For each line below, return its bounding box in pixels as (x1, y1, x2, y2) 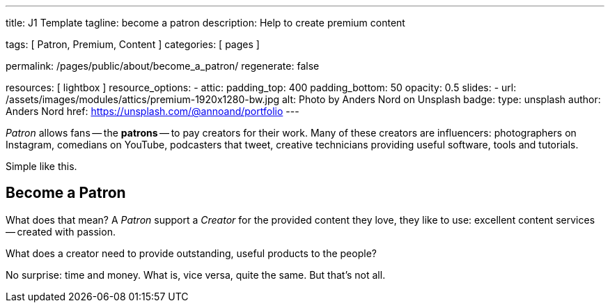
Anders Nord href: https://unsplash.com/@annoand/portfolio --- (6, 105, 299, 117)
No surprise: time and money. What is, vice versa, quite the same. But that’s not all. (6, 268, 386, 281)
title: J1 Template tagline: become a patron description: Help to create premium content (6, 17, 405, 29)
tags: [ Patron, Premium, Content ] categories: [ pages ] (6, 38, 260, 50)
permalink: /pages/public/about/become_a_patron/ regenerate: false (6, 60, 320, 72)
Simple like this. (6, 160, 77, 172)
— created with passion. (6, 225, 116, 238)
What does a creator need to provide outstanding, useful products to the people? (6, 247, 377, 259)
